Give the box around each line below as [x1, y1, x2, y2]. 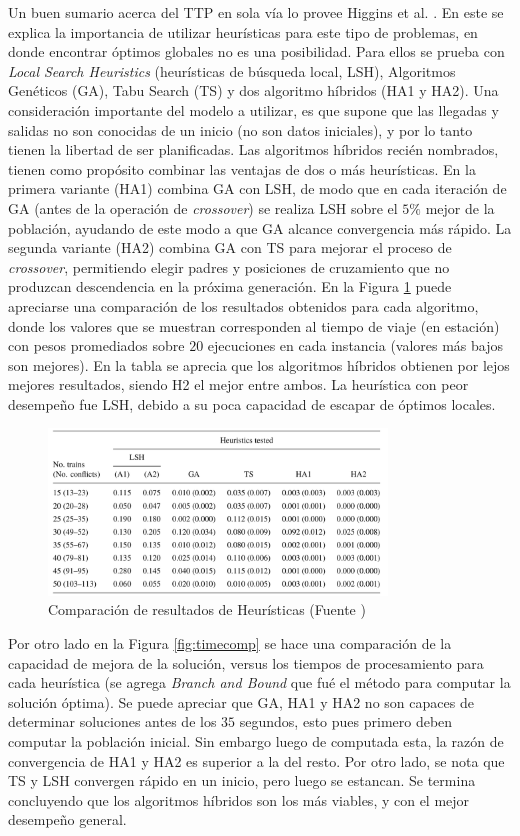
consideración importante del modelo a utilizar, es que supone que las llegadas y [8, 99, 499, 120]
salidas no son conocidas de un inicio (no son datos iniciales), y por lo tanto [8, 119, 473, 140]
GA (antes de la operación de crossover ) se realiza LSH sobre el [8, 197, 398, 218]
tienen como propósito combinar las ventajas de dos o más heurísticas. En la [8, 158, 476, 179]
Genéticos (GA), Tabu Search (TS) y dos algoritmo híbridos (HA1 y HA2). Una [8, 80, 499, 101]
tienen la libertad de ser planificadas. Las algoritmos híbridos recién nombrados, [8, 139, 499, 160]
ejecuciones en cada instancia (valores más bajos [207, 335, 504, 356]
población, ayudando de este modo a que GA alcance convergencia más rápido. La [8, 217, 512, 238]
